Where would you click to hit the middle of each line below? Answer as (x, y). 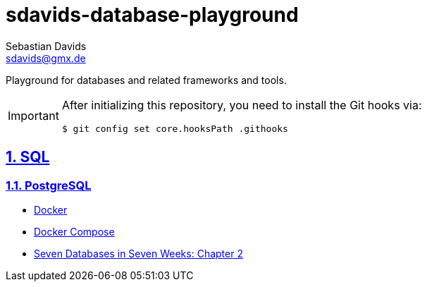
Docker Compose (74, 231)
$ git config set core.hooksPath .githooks (175, 128)
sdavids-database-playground (152, 15)
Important (33, 116)
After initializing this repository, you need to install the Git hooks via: (242, 105)
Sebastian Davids (46, 46)
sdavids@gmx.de (46, 58)
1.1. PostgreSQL (49, 185)
